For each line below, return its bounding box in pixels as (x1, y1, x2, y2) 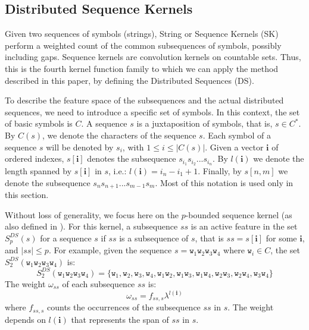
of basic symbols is (5, 117, 73, 130)
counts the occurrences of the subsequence (47, 301, 201, 313)
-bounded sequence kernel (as (185, 208, 292, 221)
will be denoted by (46, 140, 114, 153)
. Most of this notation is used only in (155, 176, 294, 188)
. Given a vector (205, 140, 264, 153)
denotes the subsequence (87, 152, 176, 165)
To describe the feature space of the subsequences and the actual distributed (5, 94, 284, 106)
